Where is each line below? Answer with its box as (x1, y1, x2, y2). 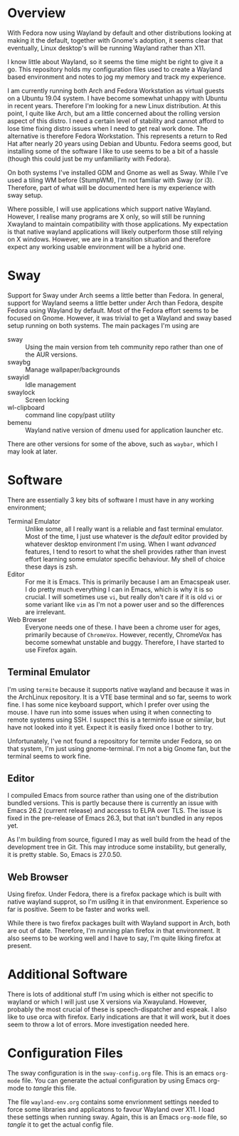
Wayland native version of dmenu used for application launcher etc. (25, 426, 224, 434)
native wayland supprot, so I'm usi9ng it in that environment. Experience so (7, 898, 228, 906)
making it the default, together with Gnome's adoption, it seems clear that (7, 36, 223, 44)
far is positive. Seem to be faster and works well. (7, 905, 151, 914)
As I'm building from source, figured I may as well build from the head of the (7, 835, 230, 844)
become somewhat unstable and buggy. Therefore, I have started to (25, 638, 225, 646)
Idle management (25, 380, 77, 389)
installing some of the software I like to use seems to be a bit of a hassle (7, 147, 219, 155)
